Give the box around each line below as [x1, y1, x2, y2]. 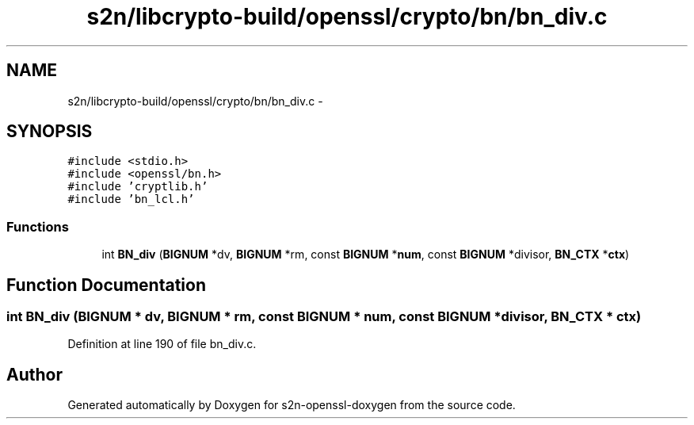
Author [6, 364, 63, 385]
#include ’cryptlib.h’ [67, 180, 208, 193]
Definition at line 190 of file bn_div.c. [67, 337, 257, 351]
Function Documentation [6, 274, 206, 295]
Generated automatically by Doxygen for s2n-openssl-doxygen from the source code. [67, 398, 516, 412]
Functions [6, 218, 69, 235]
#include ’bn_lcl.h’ [67, 193, 195, 206]
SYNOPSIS [6, 121, 93, 142]
